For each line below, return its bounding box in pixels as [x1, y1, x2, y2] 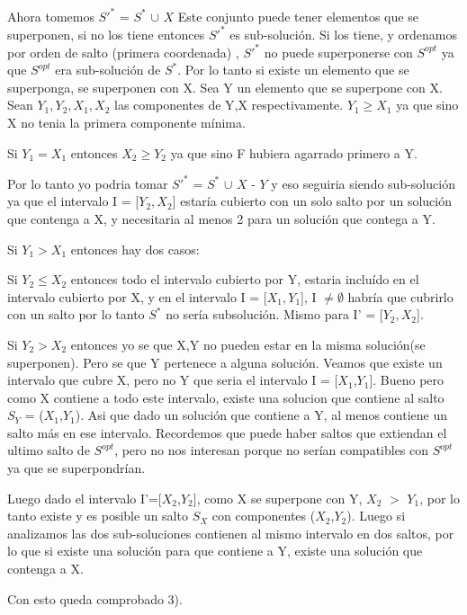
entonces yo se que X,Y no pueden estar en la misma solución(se [70, 334, 426, 353]
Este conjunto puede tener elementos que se [177, 6, 418, 25]
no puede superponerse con [264, 42, 413, 61]
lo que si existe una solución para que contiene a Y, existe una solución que [7, 541, 423, 560]
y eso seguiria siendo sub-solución [271, 174, 455, 192]
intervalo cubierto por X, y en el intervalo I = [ [7, 287, 267, 306]
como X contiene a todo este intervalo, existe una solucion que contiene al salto [7, 388, 445, 406]
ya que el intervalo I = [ [7, 192, 139, 210]
